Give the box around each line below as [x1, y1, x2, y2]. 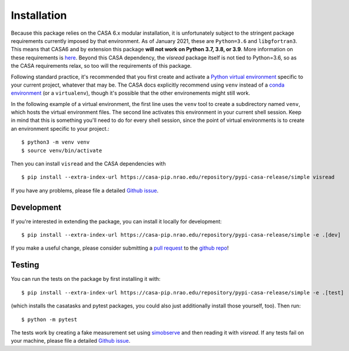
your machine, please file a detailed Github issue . [11, 337, 131, 345]
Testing [11, 260, 39, 270]
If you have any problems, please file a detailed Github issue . [11, 187, 159, 194]
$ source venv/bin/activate [21, 147, 102, 154]
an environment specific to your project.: [11, 125, 109, 132]
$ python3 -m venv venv [21, 139, 90, 145]
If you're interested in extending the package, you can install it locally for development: [11, 218, 222, 225]
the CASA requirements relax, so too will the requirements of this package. [11, 62, 192, 69]
